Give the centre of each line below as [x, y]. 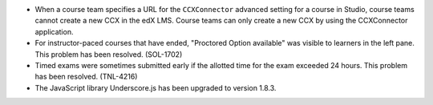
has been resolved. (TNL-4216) [86, 77]
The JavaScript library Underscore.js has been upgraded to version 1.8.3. [156, 87]
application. [54, 31]
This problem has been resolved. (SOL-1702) [109, 54]
